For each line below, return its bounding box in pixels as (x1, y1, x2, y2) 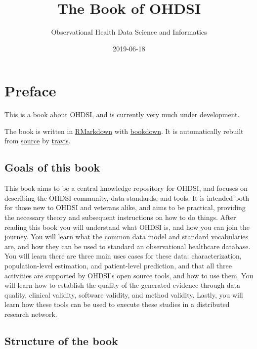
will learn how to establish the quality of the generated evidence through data (4, 280, 241, 290)
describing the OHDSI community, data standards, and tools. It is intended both (4, 192, 249, 203)
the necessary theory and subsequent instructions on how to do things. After (4, 212, 236, 222)
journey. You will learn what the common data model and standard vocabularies (4, 231, 249, 242)
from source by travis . (4, 135, 71, 146)
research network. (4, 308, 57, 319)
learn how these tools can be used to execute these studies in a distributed (4, 299, 230, 309)
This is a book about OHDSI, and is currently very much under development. (4, 109, 240, 120)
